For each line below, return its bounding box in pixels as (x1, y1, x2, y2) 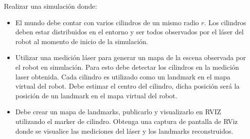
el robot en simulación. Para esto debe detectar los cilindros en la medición (15, 62, 239, 72)
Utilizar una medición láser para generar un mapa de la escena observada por (15, 52, 246, 62)
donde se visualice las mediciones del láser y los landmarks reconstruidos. (15, 125, 233, 136)
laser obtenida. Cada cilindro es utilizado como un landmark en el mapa (15, 71, 231, 81)
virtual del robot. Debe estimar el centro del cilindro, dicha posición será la (15, 81, 240, 91)
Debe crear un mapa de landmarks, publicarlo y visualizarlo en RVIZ (15, 107, 221, 117)
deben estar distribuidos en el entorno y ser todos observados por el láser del (15, 27, 244, 37)
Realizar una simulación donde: (4, 1, 97, 11)
